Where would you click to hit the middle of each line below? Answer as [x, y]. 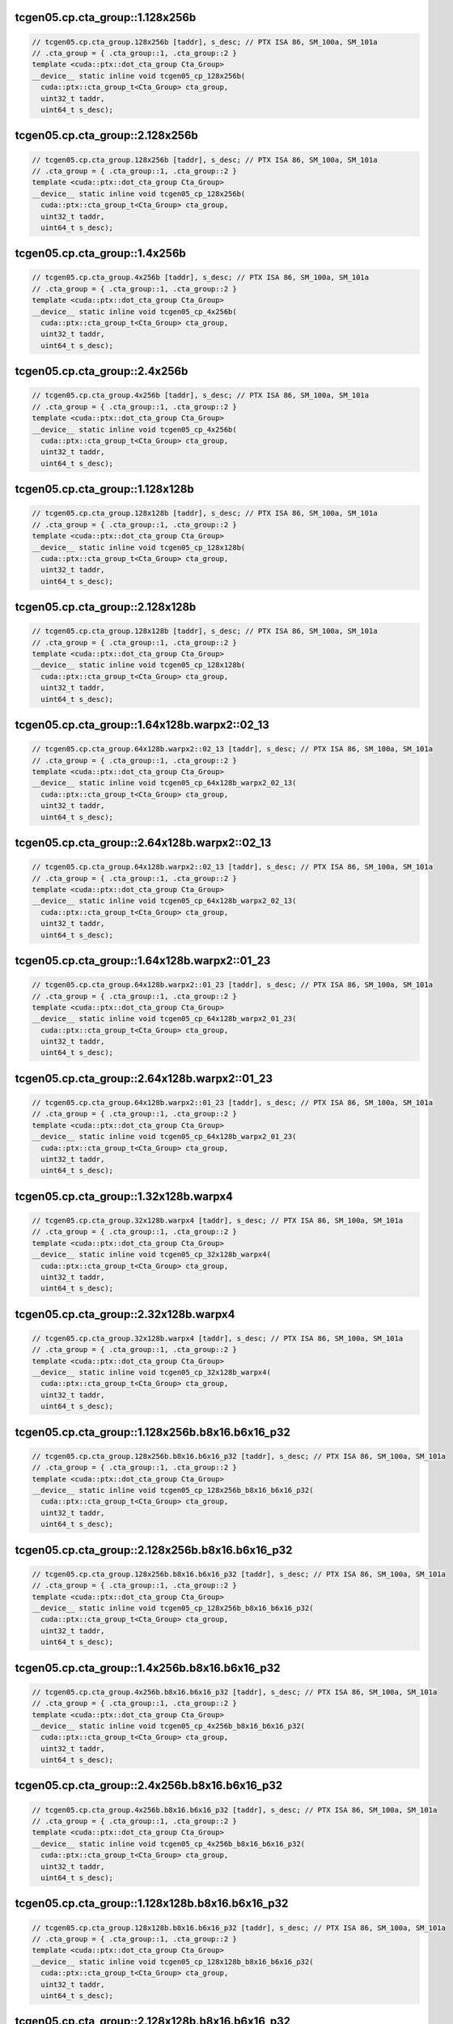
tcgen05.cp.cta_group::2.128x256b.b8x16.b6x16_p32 [154, 1550]
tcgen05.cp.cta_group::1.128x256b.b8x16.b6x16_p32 [153, 1432]
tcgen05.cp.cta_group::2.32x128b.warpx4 [125, 1314]
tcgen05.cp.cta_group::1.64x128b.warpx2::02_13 [142, 725]
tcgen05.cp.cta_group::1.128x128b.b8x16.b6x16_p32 [152, 1904]
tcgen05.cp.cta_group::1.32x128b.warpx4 [124, 1196]
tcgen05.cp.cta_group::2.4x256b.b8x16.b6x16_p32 [149, 1786]
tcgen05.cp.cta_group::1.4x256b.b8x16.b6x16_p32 [148, 1668]
